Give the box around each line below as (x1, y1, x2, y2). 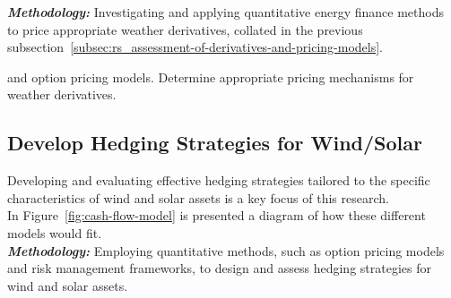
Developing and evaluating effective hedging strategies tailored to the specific (7, 171, 430, 190)
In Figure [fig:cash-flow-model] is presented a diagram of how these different (7, 206, 426, 225)
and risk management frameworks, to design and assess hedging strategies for (7, 259, 431, 277)
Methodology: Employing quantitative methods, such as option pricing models (7, 241, 445, 260)
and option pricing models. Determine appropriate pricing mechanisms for (7, 67, 414, 86)
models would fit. (7, 223, 102, 242)
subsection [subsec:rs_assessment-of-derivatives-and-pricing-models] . (7, 38, 384, 56)
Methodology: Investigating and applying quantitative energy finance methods (7, 3, 444, 21)
